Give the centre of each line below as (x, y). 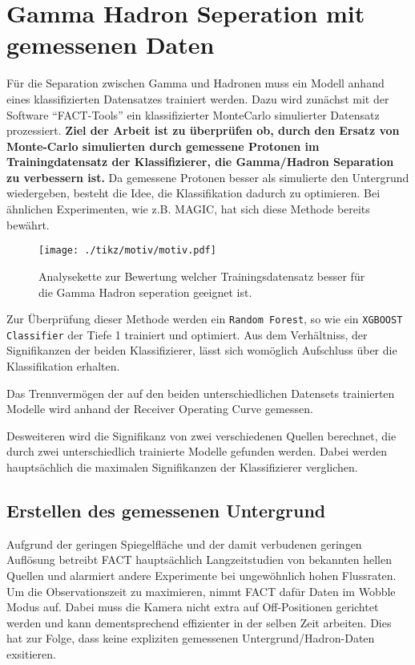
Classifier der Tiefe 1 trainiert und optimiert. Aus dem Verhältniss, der (187, 334)
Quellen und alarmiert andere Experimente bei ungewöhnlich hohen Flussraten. (201, 575)
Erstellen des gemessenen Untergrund (166, 510)
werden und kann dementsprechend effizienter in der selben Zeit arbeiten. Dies (199, 622)
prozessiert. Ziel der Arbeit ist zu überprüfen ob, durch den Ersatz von (203, 130)
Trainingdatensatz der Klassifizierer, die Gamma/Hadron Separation (200, 162)
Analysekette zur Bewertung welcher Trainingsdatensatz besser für (202, 276)
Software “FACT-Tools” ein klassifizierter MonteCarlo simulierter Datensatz (193, 114)
